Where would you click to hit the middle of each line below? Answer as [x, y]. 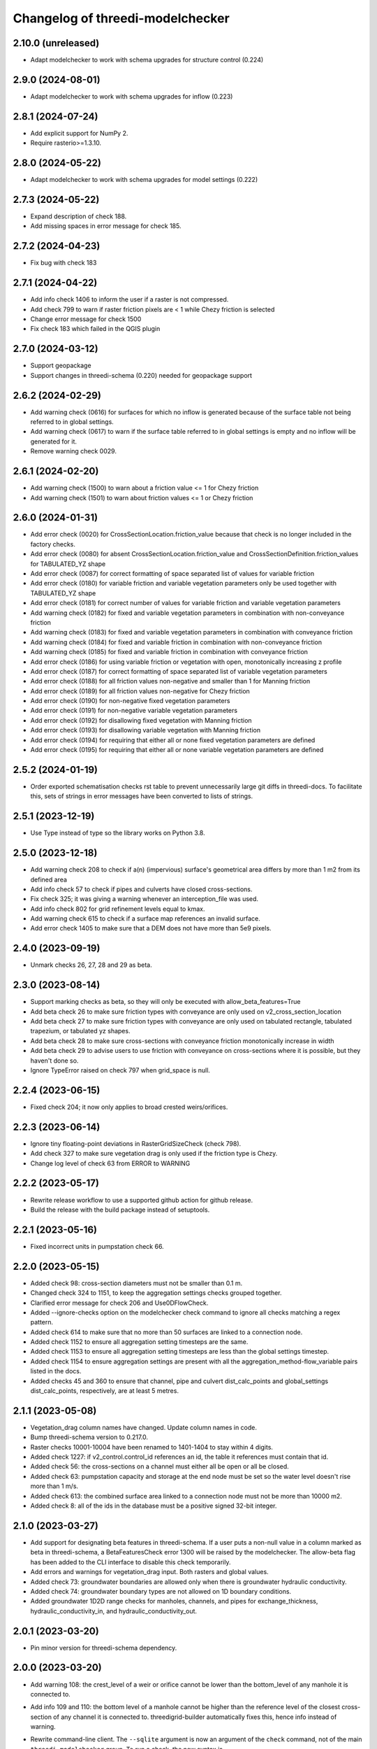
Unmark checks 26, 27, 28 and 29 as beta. [91, 965]
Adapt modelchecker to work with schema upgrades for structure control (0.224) [147, 60]
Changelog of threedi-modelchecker [121, 18]
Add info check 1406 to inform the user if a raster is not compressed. [130, 299]
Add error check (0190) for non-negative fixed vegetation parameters [130, 701]
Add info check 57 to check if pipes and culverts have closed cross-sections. [141, 889]
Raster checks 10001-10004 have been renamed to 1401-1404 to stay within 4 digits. [152, 1447]
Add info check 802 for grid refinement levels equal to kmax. [118, 909]
